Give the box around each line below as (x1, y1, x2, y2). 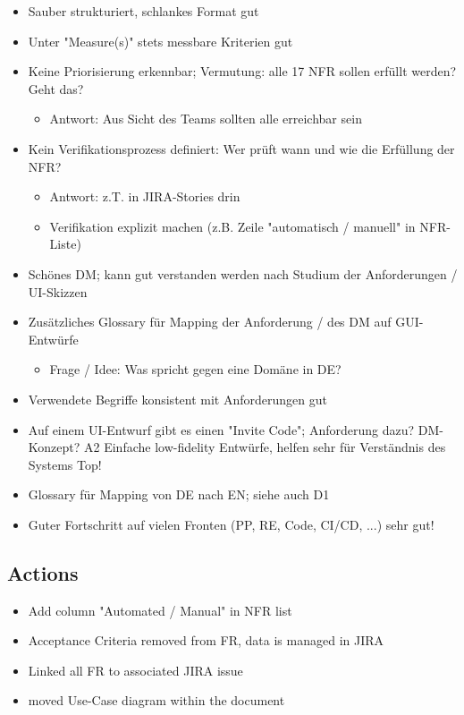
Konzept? (28, 438, 80, 456)
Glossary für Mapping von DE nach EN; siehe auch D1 (28, 485, 330, 504)
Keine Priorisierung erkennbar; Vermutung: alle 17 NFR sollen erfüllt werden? (28, 62, 457, 81)
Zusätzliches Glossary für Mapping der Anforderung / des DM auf (28, 312, 392, 331)
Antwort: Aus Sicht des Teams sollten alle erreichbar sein (49, 109, 362, 128)
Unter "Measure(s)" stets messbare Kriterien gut (28, 31, 293, 50)
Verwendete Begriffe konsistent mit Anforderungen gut (28, 389, 327, 408)
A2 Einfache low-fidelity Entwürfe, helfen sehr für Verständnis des (84, 438, 446, 456)
